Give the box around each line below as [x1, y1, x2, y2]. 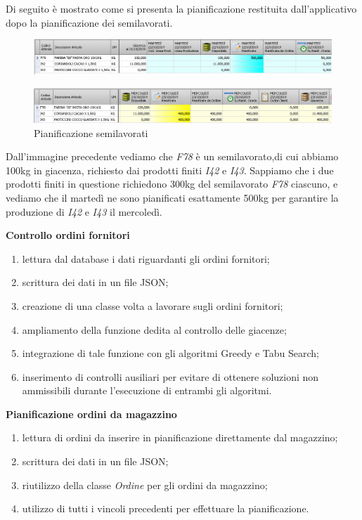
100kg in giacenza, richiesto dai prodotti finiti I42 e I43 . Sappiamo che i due [6, 162, 334, 177]
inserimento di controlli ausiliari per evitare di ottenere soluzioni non [22, 369, 319, 384]
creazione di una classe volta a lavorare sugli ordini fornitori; [22, 298, 283, 313]
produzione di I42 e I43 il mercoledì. [6, 204, 162, 219]
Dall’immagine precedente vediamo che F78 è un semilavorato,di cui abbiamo [6, 149, 339, 164]
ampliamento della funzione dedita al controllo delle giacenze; [22, 322, 287, 337]
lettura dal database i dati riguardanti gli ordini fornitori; [22, 251, 270, 266]
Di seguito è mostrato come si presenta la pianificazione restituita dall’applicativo [6, 1, 357, 15]
